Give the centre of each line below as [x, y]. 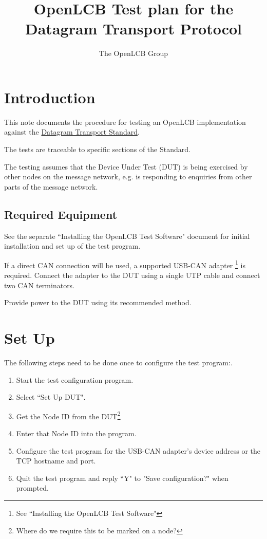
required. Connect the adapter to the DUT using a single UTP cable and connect [132, 275]
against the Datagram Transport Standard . [72, 132]
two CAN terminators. [40, 285]
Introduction [50, 97]
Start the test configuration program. [75, 379]
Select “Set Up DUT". [51, 397]
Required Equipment [61, 214]
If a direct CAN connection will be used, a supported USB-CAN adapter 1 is [125, 264]
